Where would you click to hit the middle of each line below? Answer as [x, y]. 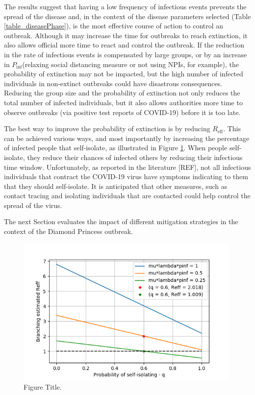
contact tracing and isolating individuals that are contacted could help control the [127, 196]
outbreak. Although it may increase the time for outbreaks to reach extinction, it [126, 35]
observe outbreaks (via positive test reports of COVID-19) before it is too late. [122, 112]
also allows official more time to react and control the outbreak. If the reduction [124, 45]
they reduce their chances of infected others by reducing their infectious [135, 157]
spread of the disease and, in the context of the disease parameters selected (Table [127, 16]
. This [232, 128]
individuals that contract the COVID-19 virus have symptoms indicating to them [126, 176]
